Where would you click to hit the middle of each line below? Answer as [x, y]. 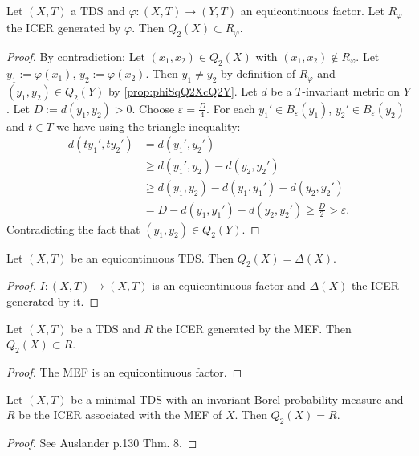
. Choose [153, 108]
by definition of [258, 73]
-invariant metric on [351, 90]
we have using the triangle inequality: [148, 126]
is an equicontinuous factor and [229, 285]
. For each [231, 108]
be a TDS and [106, 328]
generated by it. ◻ [53, 301]
